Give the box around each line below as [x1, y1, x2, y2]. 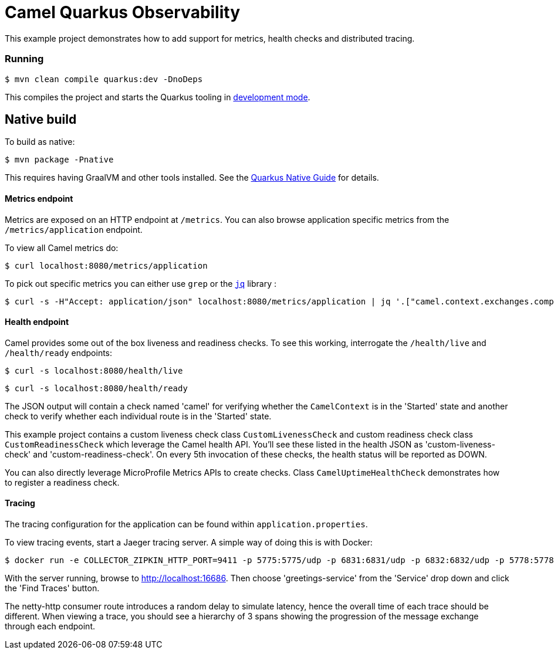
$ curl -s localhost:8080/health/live [5, 365, 183, 375]
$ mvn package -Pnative [5, 155, 114, 165]
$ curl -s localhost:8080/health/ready [5, 383, 188, 393]
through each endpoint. [5, 621, 95, 631]
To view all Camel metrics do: [5, 242, 119, 253]
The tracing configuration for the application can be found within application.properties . [5, 519, 368, 529]
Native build [5, 111, 77, 127]
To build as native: [5, 137, 75, 147]
